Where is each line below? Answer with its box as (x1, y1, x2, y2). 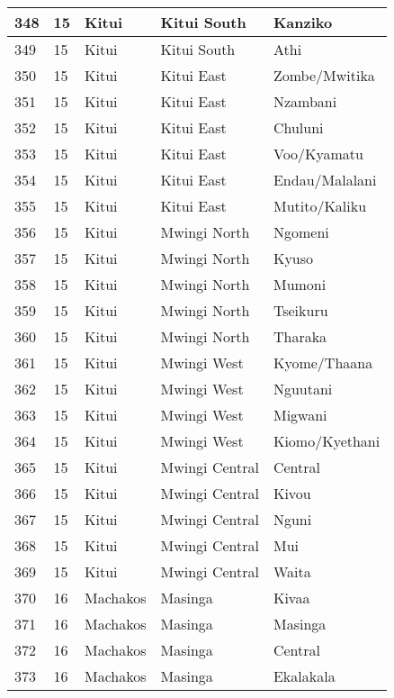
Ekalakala (273, 666, 336, 686)
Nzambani (273, 91, 337, 112)
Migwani (273, 404, 327, 425)
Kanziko (273, 12, 333, 32)
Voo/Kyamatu (273, 143, 363, 164)
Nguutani (273, 378, 333, 399)
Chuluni (273, 117, 324, 138)
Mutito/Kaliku (273, 195, 367, 216)
